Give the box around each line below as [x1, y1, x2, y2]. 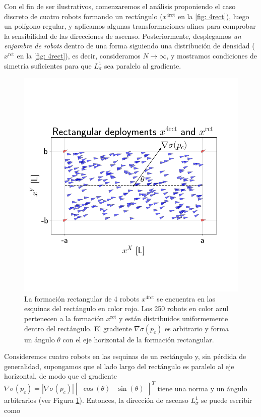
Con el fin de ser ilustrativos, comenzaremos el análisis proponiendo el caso [4, 1, 236, 11]
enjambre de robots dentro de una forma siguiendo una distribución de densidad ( [4, 40, 255, 51]
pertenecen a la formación [24, 313, 104, 323]
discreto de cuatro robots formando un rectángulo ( [4, 11, 163, 21]
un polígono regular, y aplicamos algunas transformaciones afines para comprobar [4, 21, 256, 31]
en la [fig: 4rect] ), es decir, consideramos [17, 50, 141, 61]
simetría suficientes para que [4, 60, 92, 71]
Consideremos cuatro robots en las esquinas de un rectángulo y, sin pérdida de [4, 351, 246, 362]
